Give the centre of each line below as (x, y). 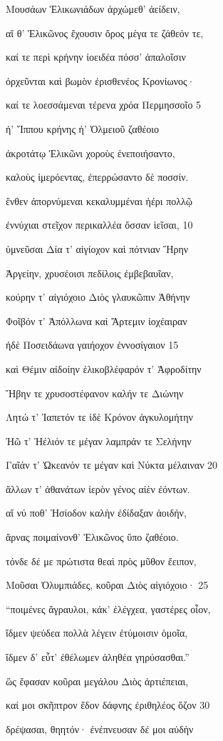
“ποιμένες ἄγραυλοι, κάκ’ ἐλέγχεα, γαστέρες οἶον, (108, 608)
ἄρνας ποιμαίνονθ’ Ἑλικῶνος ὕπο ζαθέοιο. (92, 537)
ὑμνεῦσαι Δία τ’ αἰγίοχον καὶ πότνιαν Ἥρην (97, 248)
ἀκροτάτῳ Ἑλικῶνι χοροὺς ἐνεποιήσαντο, (90, 153)
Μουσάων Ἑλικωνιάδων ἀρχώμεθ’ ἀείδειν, (93, 9)
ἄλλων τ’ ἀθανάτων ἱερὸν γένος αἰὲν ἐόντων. (98, 488)
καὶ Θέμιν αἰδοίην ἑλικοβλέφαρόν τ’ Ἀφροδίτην (104, 368)
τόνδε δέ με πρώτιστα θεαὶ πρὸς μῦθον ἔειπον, (101, 561)
